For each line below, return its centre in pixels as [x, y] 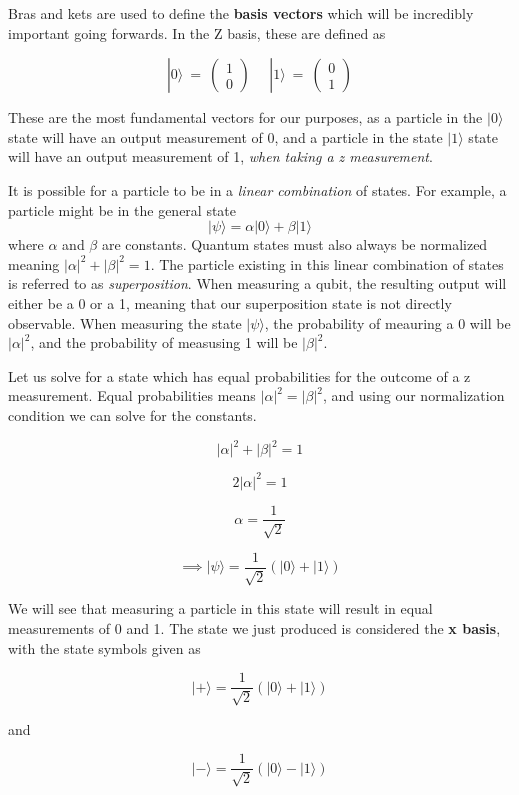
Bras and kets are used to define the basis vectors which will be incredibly [241, 13]
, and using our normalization [414, 395]
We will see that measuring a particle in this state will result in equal [220, 608]
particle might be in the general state [122, 209]
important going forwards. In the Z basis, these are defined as [197, 32]
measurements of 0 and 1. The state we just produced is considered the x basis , [254, 628]
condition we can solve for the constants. [132, 414]
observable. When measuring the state [125, 322]
